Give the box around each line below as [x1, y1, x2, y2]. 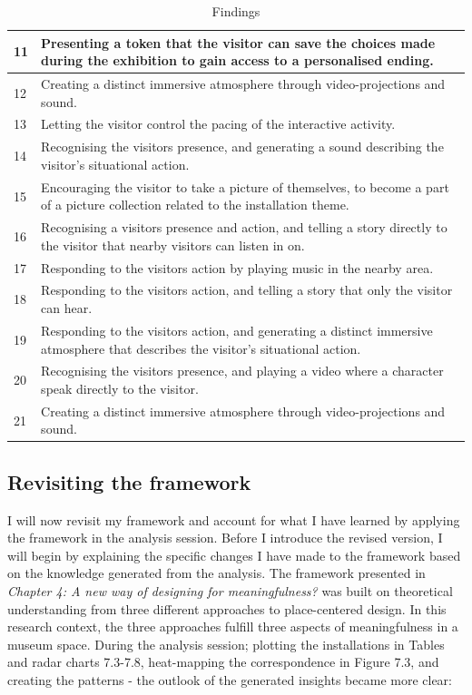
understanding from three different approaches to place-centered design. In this [7, 599, 447, 618]
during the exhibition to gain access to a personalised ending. [41, 51, 434, 70]
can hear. [41, 299, 93, 318]
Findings [211, 2, 261, 20]
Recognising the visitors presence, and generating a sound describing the [41, 137, 444, 156]
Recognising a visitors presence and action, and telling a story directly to [41, 218, 447, 237]
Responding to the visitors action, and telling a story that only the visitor [41, 280, 453, 299]
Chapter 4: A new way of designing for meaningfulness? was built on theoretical [7, 582, 453, 601]
